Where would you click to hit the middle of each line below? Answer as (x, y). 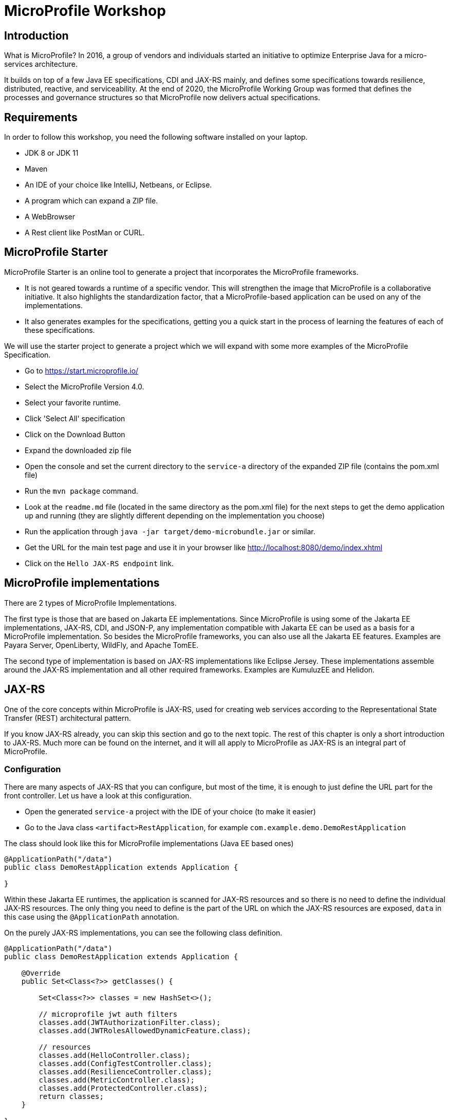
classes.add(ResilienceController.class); (125, 1072)
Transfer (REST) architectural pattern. (68, 718)
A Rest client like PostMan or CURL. (85, 233)
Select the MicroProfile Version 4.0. (85, 386)
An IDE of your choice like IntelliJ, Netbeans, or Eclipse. (118, 185)
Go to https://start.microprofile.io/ (82, 370)
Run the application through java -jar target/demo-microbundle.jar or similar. (170, 531)
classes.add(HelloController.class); (115, 1056)
